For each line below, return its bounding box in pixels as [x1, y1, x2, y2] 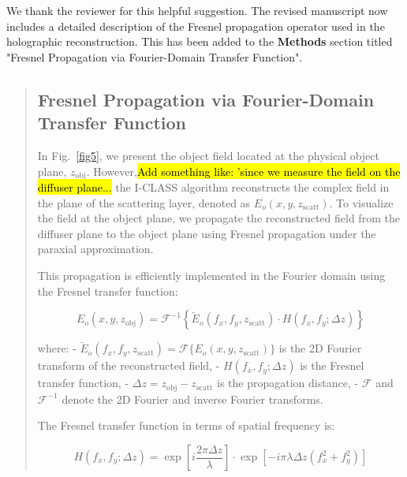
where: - [37, 340, 77, 356]
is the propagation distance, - [217, 375, 359, 391]
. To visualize [329, 194, 394, 211]
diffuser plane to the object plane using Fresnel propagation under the [37, 225, 376, 241]
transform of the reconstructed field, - [37, 357, 220, 374]
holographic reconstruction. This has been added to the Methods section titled [6, 33, 393, 50]
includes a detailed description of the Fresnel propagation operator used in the [6, 17, 385, 34]
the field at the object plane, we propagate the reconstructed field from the [37, 210, 400, 226]
